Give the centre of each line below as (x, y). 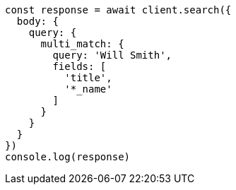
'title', (88, 78)
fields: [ (79, 66)
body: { (37, 21)
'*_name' (88, 89)
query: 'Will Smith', (112, 55)
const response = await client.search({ (118, 10)
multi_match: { (82, 44)
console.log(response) (68, 157)
